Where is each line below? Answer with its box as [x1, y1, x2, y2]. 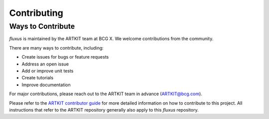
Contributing [9, 7, 63, 18]
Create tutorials [21, 75, 54, 81]
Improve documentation [21, 82, 71, 88]
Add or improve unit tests [21, 67, 74, 74]
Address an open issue [21, 61, 69, 67]
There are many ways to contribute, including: [9, 45, 104, 51]
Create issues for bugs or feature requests [21, 54, 109, 60]
